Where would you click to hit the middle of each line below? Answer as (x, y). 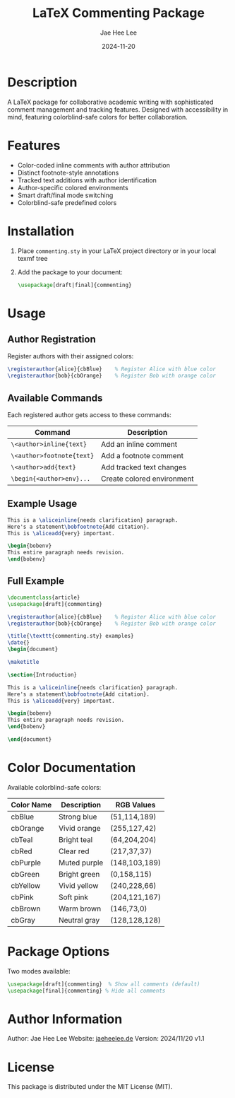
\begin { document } (33, 649)
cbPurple (26, 863)
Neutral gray (79, 920)
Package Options (59, 952)
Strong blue (78, 817)
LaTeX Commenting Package (119, 13)
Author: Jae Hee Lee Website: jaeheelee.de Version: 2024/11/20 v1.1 (106, 1039)
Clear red (74, 851)
